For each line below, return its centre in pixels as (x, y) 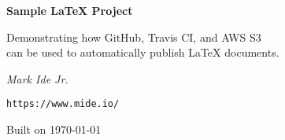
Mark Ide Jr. (37, 78)
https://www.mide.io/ (63, 104)
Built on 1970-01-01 (54, 129)
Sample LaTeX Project (70, 10)
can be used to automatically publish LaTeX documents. (143, 52)
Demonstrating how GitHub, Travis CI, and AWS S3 (134, 37)
